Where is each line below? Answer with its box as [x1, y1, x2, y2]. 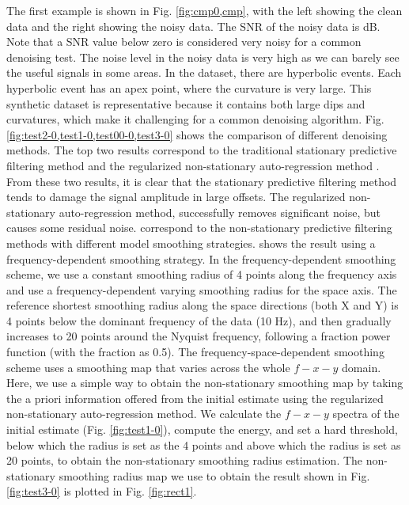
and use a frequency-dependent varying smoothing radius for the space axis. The [6, 281, 397, 298]
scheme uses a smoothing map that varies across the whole [6, 359, 290, 375]
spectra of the [332, 405, 400, 422]
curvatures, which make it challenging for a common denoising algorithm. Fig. [6, 111, 384, 127]
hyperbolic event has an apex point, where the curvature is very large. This [6, 79, 372, 96]
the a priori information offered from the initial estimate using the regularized [6, 389, 384, 406]
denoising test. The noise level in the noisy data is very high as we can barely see [6, 48, 400, 65]
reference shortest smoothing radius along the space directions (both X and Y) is [6, 297, 399, 313]
